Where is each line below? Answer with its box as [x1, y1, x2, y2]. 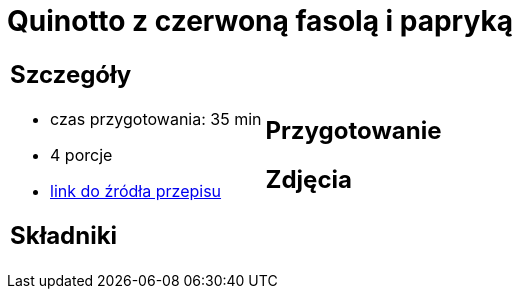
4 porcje [50, 144, 113, 165]
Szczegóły [10, 59, 132, 89]
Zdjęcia [265, 164, 352, 194]
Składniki [10, 220, 118, 250]
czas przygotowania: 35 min [50, 108, 262, 129]
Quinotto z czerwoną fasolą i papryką [7, 4, 513, 38]
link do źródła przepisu [50, 180, 222, 201]
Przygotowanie [265, 115, 442, 145]
